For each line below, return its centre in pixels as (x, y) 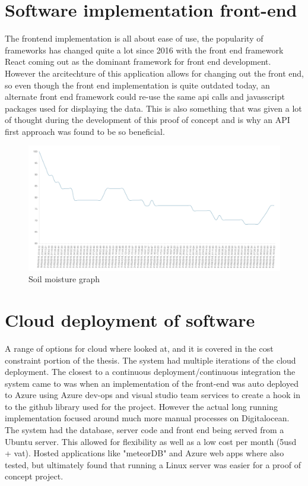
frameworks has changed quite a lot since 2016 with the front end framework (144, 50)
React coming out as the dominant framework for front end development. (138, 61)
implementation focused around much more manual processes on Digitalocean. (147, 418)
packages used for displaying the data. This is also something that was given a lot (153, 108)
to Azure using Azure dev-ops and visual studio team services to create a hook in (153, 395)
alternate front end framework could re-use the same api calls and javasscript (145, 97)
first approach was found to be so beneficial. (85, 131)
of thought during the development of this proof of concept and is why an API (147, 120)
